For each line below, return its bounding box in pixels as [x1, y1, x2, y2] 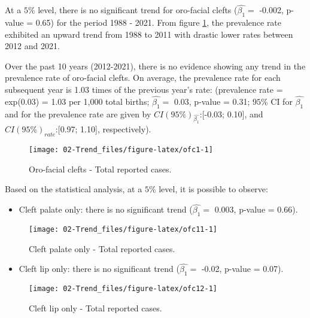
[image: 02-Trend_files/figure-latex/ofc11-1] [29, 225, 217, 234]
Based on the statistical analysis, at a [5, 183, 142, 195]
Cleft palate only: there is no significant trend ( [19, 203, 193, 216]
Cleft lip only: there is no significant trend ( [19, 262, 180, 275]
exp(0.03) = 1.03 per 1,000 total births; [5, 95, 150, 107]
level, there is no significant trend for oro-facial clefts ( [38, 4, 238, 16]
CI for [271, 95, 293, 107]
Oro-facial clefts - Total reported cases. [29, 162, 172, 175]
